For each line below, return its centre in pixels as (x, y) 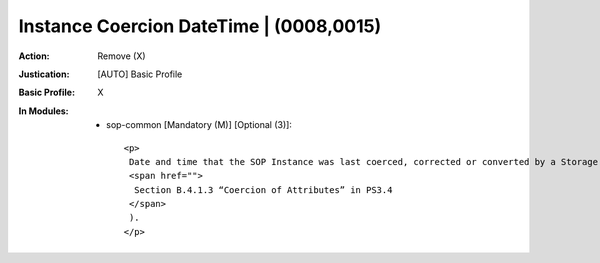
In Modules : (43, 111)
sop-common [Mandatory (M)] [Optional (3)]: (199, 125)
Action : (34, 56)
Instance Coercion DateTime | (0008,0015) (200, 26)
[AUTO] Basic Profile (140, 74)
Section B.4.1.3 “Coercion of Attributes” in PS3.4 (263, 189)
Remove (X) (121, 56)
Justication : (44, 74)
